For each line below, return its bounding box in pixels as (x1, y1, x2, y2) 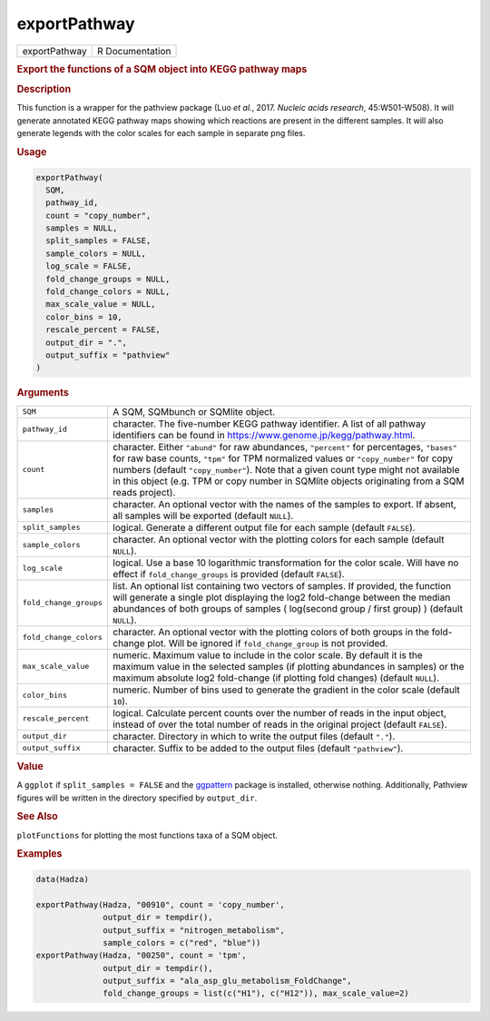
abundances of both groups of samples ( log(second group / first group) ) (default (113, 602, 463, 614)
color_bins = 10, (45, 311, 122, 322)
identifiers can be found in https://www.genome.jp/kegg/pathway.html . (113, 428, 416, 441)
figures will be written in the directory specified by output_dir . (16, 792, 258, 803)
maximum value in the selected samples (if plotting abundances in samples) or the (113, 660, 465, 672)
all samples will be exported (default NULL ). (113, 509, 294, 522)
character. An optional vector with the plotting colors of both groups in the (113, 625, 430, 638)
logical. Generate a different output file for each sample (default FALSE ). (113, 521, 416, 534)
